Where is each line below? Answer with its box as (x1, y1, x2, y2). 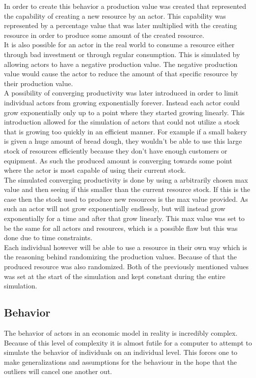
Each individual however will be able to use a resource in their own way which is (4, 242, 247, 252)
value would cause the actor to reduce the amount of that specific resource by (4, 68, 238, 79)
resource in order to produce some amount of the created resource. (4, 30, 204, 40)
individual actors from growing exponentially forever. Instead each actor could (4, 97, 240, 107)
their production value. (4, 78, 73, 88)
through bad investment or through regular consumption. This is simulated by (4, 49, 240, 59)
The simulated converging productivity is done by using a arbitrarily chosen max (4, 174, 248, 185)
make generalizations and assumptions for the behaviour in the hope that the (4, 356, 237, 367)
